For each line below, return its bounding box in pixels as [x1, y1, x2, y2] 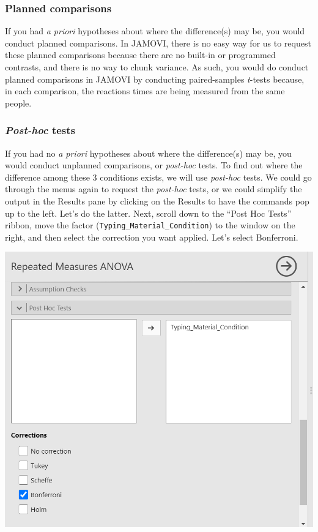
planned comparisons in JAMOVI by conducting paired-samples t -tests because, [5, 72, 305, 85]
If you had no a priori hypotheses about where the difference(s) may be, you [5, 146, 292, 159]
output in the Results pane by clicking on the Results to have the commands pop [5, 194, 309, 207]
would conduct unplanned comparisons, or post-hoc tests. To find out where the [5, 159, 303, 171]
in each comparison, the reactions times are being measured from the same [5, 84, 285, 97]
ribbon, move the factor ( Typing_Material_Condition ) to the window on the [5, 219, 295, 231]
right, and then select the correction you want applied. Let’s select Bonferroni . [5, 230, 298, 243]
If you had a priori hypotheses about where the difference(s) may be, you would [5, 24, 305, 37]
